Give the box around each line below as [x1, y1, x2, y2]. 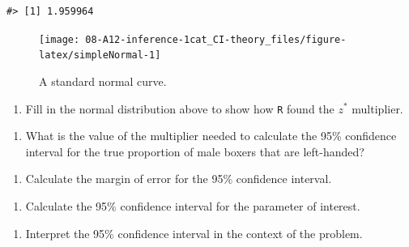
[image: [39, 33, 80, 45]
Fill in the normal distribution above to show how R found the [25, 100, 334, 117]
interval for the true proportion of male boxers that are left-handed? [25, 143, 364, 160]
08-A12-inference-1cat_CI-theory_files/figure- [85, 33, 347, 45]
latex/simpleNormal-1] [39, 49, 161, 62]
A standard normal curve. [39, 72, 167, 89]
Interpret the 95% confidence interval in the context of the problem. [25, 224, 363, 241]
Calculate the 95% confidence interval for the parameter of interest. [25, 197, 360, 214]
